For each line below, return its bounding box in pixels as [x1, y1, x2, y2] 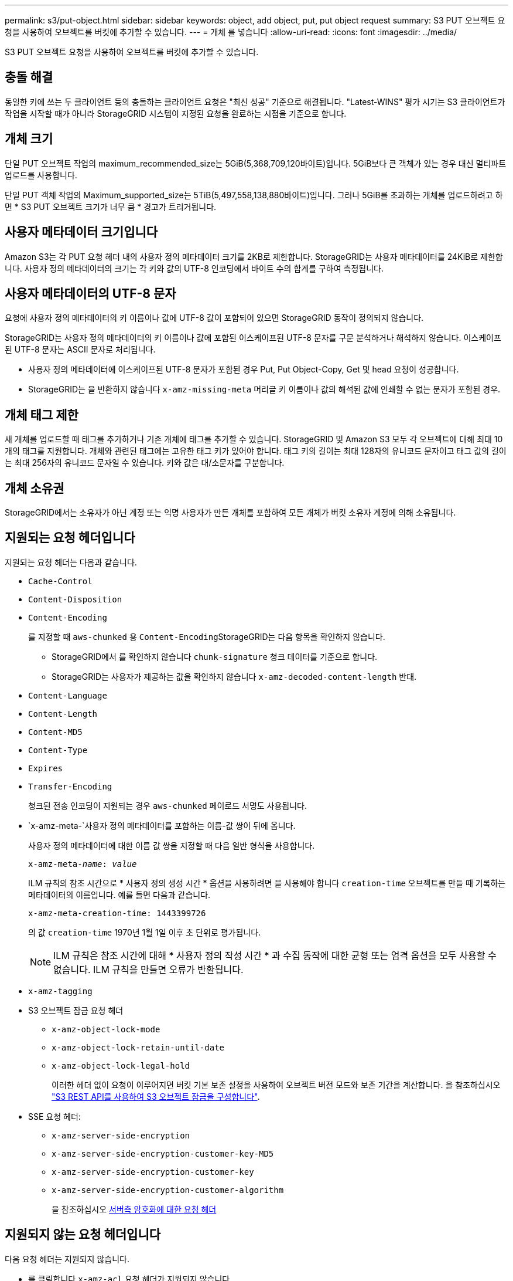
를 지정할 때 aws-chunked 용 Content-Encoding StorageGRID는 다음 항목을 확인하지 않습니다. [28, 631, 385, 642]
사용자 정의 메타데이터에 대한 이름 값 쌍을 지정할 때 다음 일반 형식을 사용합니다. [28, 840, 315, 850]
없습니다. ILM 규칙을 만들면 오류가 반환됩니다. [53, 963, 244, 975]
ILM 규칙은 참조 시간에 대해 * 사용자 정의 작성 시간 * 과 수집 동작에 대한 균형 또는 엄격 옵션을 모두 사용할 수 [53, 949, 497, 961]
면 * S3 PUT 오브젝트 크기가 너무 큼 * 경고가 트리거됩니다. [5, 201, 217, 212]
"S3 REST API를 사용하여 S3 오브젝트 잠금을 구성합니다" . [52, 1091, 260, 1102]
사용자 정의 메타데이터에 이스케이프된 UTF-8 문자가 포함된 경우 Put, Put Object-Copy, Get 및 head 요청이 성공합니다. [28, 364, 459, 375]
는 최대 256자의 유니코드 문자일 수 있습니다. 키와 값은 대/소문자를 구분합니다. [5, 457, 285, 468]
